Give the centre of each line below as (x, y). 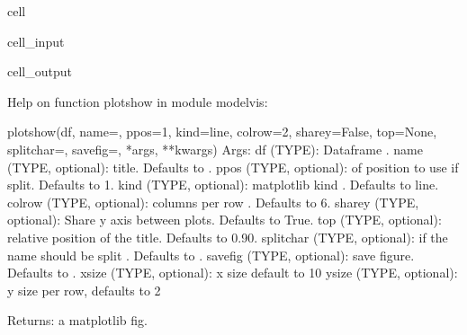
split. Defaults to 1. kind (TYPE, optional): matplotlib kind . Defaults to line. (223, 185)
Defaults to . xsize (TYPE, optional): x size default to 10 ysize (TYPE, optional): (233, 273)
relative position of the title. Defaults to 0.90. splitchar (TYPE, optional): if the (228, 237)
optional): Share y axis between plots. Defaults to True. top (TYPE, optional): (225, 220)
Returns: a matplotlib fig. (77, 320)
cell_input (36, 41)
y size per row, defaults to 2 (84, 290)
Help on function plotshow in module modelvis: (138, 101)
